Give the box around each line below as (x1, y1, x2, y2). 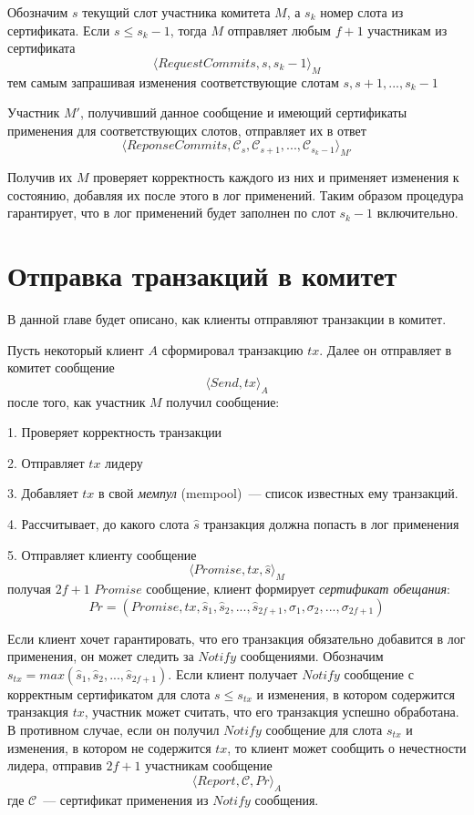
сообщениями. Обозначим (240, 647, 384, 666)
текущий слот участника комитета (82, 3, 271, 21)
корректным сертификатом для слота (7, 684, 211, 703)
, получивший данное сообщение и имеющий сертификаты (79, 103, 407, 122)
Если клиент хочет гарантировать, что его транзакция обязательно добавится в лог (7, 628, 466, 647)
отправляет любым (227, 20, 331, 39)
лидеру (105, 453, 143, 472)
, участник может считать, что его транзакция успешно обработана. (84, 702, 459, 721)
